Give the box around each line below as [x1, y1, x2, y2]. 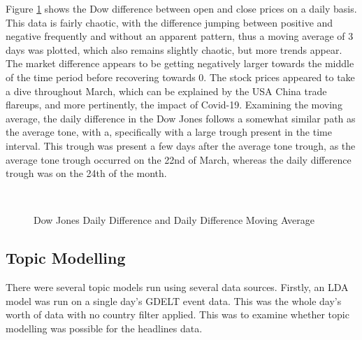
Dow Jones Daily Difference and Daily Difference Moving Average [34, 213, 314, 227]
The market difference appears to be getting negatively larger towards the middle [6, 56, 354, 71]
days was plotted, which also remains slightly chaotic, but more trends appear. [6, 42, 342, 57]
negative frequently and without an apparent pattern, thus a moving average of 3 [6, 29, 354, 43]
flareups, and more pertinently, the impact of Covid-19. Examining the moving [6, 97, 342, 112]
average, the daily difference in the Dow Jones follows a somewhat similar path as [6, 111, 356, 125]
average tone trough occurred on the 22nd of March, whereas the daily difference [6, 152, 352, 167]
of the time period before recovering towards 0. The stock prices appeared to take [6, 69, 355, 84]
